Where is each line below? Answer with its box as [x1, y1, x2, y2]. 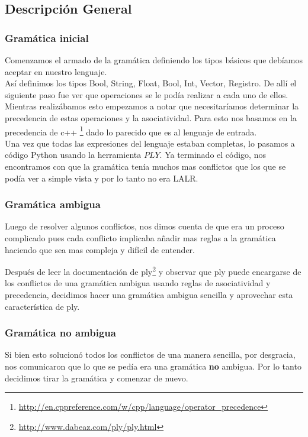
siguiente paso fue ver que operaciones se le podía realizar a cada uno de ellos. [5, 88, 288, 101]
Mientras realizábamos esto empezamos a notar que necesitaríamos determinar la [5, 100, 299, 112]
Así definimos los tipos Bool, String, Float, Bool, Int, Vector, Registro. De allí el [5, 77, 297, 89]
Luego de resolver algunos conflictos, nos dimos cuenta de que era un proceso [5, 220, 284, 232]
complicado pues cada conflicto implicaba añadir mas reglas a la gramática [5, 232, 276, 244]
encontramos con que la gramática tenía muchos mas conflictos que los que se [5, 160, 286, 172]
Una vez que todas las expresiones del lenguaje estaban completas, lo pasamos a [5, 137, 295, 149]
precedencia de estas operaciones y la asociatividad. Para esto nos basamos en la [5, 111, 297, 124]
